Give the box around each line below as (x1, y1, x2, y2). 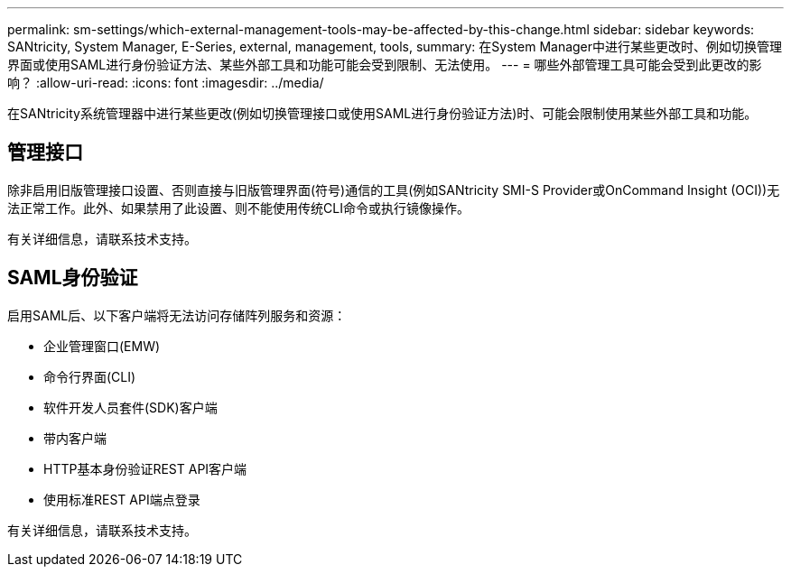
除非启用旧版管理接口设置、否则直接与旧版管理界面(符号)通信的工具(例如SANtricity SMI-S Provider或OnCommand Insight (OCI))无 (7, 181, 780, 198)
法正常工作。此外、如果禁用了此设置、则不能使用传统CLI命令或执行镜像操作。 (7, 199, 470, 216)
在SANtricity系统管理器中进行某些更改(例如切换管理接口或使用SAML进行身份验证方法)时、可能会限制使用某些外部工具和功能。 (7, 106, 758, 121)
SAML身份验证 (7, 266, 138, 290)
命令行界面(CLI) (43, 368, 136, 384)
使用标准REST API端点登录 (43, 491, 200, 507)
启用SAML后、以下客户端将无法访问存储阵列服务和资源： (7, 307, 347, 323)
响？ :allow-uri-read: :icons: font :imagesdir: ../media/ (7, 75, 324, 90)
